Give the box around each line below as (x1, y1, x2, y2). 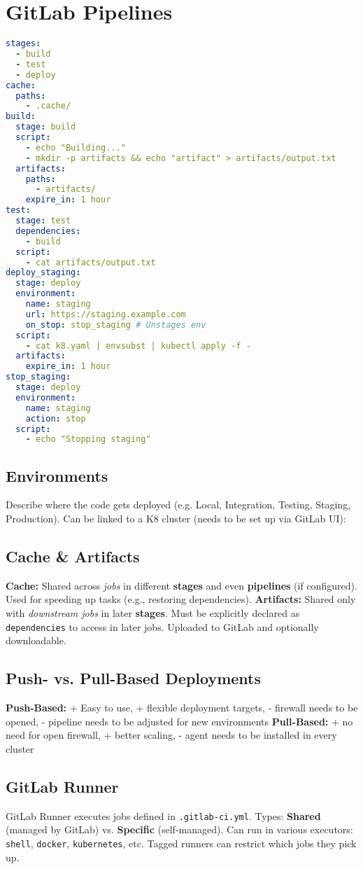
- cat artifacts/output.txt (25, 257, 156, 267)
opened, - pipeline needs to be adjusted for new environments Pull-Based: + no (6, 714, 353, 728)
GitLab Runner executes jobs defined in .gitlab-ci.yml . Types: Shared (6, 808, 321, 823)
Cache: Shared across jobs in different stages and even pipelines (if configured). (6, 578, 357, 592)
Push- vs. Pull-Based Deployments (6, 667, 262, 689)
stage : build (15, 122, 76, 132)
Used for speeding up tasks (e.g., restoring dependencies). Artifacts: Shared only (6, 592, 356, 606)
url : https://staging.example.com (25, 309, 186, 319)
